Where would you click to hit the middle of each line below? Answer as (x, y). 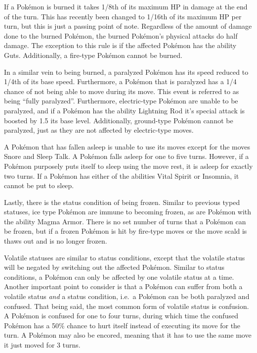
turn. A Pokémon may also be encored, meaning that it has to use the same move (128, 335)
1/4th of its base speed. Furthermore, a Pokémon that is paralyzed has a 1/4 (120, 81)
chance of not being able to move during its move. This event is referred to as (122, 91)
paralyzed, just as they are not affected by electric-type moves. (99, 130)
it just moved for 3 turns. (42, 345)
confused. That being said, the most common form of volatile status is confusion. (127, 306)
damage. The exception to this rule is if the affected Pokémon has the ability (120, 45)
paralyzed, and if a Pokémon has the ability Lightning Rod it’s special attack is (125, 110)
